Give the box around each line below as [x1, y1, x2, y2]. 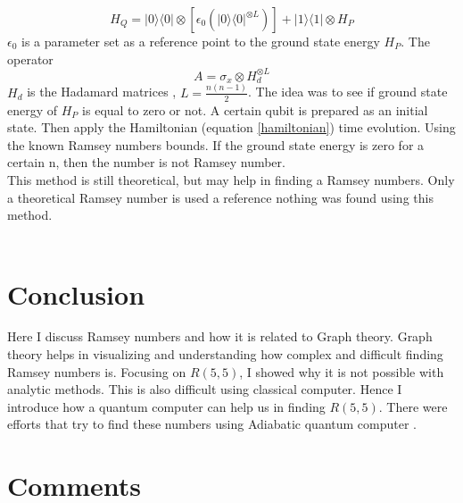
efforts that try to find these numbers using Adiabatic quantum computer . [7, 415, 417, 433]
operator [7, 49, 54, 68]
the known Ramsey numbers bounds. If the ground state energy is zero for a [7, 135, 425, 154]
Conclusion [7, 275, 145, 312]
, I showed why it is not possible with [239, 362, 444, 381]
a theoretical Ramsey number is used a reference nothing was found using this [7, 188, 434, 206]
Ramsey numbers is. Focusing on [7, 362, 186, 381]
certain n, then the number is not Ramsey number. [7, 153, 285, 172]
